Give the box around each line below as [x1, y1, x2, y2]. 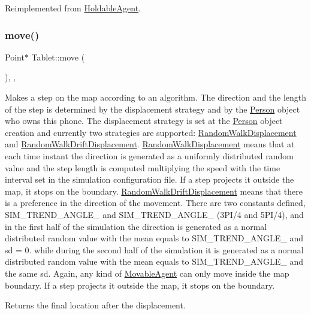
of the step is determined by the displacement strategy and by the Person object [5, 102, 300, 115]
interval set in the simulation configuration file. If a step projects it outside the [5, 173, 294, 186]
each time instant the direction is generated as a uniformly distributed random [5, 149, 294, 162]
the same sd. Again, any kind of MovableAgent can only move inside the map [5, 266, 289, 279]
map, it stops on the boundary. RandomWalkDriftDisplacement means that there [5, 184, 303, 197]
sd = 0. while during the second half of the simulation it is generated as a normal [5, 243, 304, 256]
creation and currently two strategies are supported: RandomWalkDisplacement [5, 126, 297, 138]
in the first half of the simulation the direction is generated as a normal [5, 220, 267, 232]
